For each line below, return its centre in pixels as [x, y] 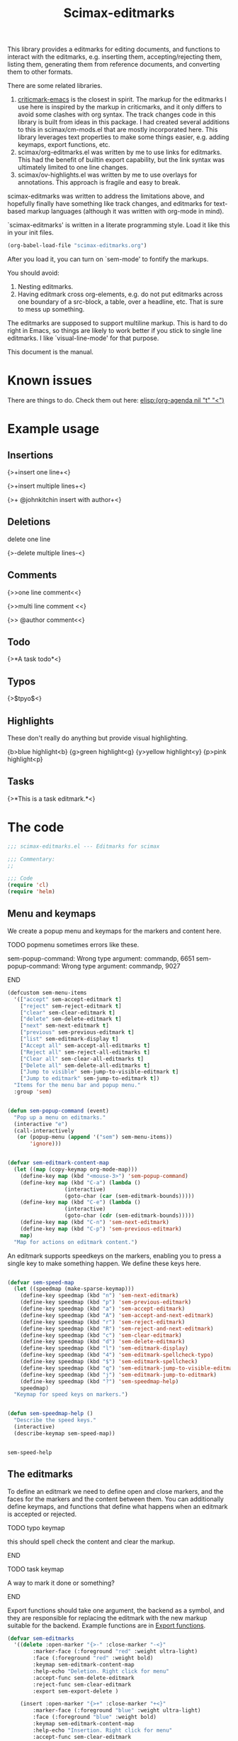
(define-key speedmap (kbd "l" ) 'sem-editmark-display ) [104, 1348]
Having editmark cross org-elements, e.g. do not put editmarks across [120, 294]
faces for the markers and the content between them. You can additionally [116, 1499]
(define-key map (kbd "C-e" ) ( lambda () [80, 1202]
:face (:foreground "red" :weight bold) [93, 1658]
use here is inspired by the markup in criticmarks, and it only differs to [120, 107]
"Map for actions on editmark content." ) [76, 1242]
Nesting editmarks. [45, 287]
